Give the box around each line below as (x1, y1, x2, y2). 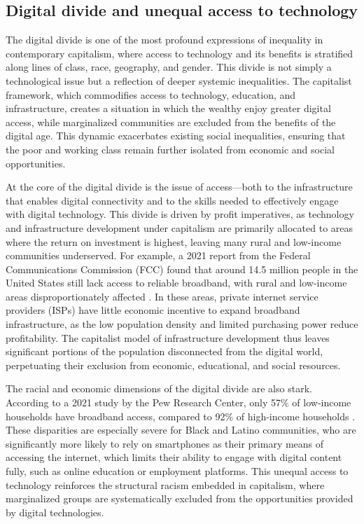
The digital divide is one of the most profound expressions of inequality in (6, 32, 323, 47)
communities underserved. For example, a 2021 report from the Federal (6, 248, 311, 263)
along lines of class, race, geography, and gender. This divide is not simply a (6, 60, 332, 74)
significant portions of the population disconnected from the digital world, (6, 344, 323, 359)
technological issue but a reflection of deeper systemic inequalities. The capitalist (6, 73, 352, 88)
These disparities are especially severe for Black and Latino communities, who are (6, 422, 356, 437)
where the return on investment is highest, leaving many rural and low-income (6, 234, 342, 249)
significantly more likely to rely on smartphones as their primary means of (6, 436, 324, 450)
